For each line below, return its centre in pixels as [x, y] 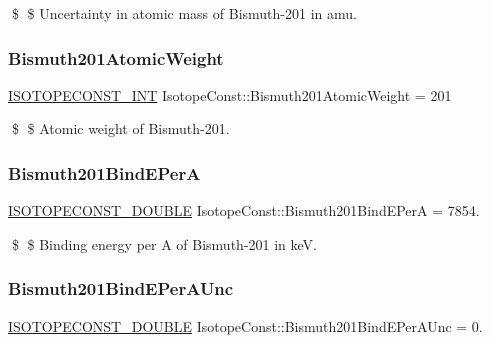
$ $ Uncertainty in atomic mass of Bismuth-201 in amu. [184, 13]
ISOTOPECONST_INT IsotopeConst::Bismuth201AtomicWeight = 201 [230, 94]
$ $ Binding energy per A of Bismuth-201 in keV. [164, 243]
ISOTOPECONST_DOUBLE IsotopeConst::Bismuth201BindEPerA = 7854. [244, 210]
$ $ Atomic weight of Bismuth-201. [120, 128]
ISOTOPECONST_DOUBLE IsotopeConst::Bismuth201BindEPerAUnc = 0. [245, 325]
